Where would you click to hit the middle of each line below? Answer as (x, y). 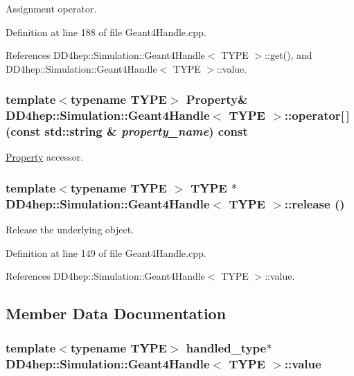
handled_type (226, 347)
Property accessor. (45, 157)
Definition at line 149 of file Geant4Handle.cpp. (106, 252)
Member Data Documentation (116, 313)
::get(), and (289, 55)
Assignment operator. (51, 8)
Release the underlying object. (70, 230)
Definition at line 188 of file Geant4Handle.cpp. (106, 32)
